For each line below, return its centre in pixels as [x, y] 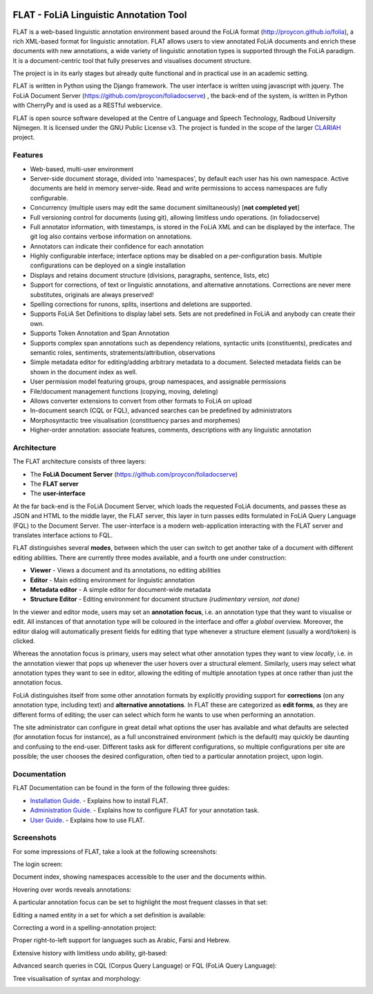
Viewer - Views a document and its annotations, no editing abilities [125, 571]
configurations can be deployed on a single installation [108, 265]
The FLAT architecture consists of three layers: [79, 461]
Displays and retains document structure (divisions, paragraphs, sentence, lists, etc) [150, 275]
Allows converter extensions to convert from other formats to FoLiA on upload [141, 401]
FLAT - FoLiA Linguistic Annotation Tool [100, 15]
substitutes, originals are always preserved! [92, 294]
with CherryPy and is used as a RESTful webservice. [87, 105]
